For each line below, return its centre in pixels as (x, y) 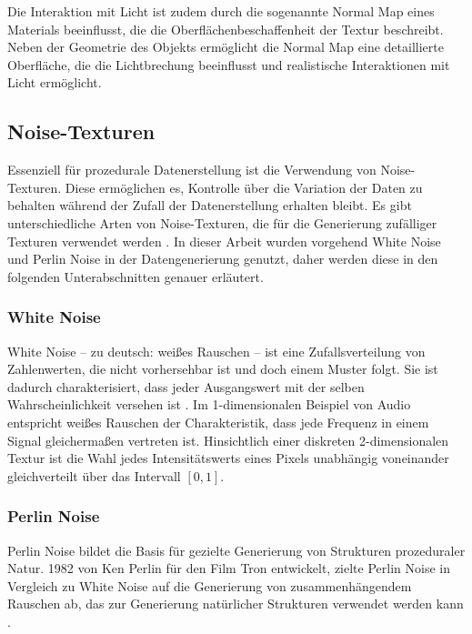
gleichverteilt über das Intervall (94, 475)
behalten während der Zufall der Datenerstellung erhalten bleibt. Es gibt (210, 205)
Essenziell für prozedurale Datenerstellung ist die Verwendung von (192, 170)
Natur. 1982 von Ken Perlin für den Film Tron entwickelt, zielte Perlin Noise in (229, 568)
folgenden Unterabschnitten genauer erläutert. (136, 276)
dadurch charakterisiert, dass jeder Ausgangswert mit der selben (186, 386)
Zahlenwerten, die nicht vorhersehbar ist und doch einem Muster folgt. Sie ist (223, 369)
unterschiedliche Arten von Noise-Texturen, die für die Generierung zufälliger (222, 222)
